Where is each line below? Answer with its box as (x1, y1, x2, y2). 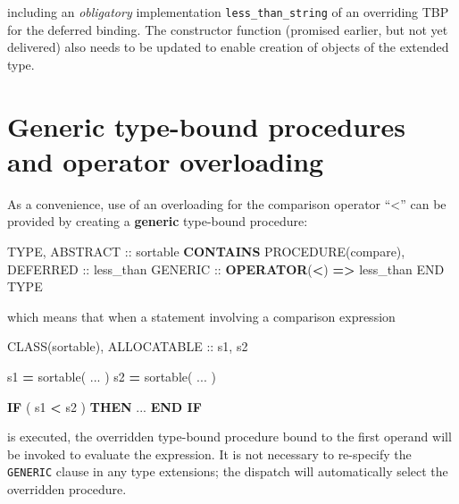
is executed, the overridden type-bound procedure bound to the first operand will (7, 427, 452, 446)
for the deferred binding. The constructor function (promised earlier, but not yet (7, 20, 448, 38)
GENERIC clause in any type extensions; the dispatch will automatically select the (7, 462, 448, 481)
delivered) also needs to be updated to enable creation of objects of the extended (7, 38, 449, 56)
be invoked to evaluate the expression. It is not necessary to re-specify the (7, 444, 412, 463)
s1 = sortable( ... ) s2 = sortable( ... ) (7, 366, 216, 385)
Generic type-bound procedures (7, 107, 405, 144)
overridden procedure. (7, 479, 127, 498)
